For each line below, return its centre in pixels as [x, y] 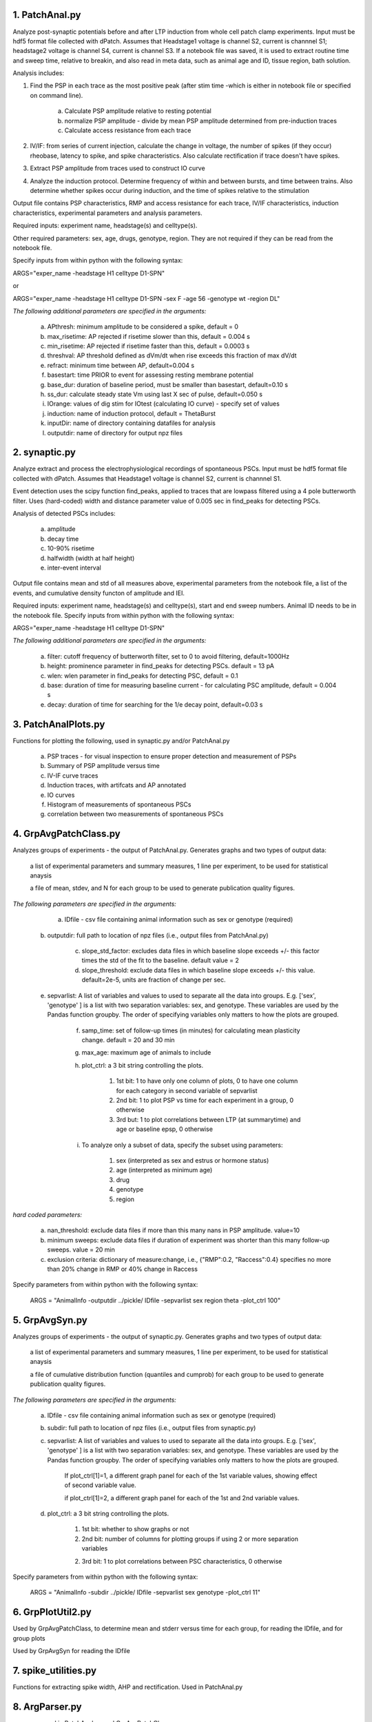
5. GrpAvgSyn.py [50, 1320]
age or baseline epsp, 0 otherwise [165, 1129]
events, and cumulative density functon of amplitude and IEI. [99, 593]
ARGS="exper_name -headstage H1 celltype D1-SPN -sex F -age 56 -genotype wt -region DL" [146, 298]
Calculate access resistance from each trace [128, 130]
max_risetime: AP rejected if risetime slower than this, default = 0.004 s [149, 336]
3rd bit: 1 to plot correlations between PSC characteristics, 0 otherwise [182, 1561]
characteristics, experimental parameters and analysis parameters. [107, 213]
